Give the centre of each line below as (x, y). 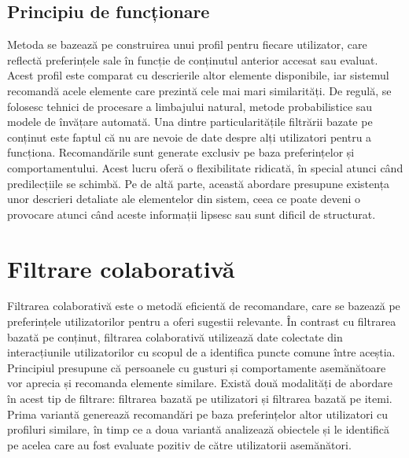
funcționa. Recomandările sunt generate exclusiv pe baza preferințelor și (181, 152)
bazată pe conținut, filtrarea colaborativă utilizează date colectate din (175, 336)
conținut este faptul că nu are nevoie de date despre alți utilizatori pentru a (190, 137)
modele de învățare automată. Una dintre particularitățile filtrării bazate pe (190, 122)
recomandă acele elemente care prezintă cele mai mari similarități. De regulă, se (199, 90)
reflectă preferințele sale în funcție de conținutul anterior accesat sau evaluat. (193, 59)
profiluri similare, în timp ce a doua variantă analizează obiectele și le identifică (199, 429)
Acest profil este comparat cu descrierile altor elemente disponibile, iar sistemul (198, 75)
